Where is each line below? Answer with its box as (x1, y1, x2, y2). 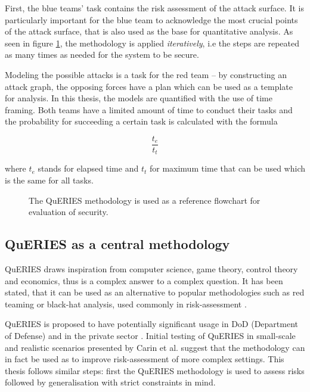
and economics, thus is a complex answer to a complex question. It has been (5, 274, 283, 287)
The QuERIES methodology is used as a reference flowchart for (29, 194, 261, 206)
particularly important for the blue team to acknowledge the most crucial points (5, 13, 298, 26)
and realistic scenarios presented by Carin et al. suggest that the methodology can (5, 341, 305, 353)
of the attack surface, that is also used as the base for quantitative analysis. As (5, 25, 293, 38)
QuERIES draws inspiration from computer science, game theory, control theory (5, 263, 298, 275)
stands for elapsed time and (38, 162, 139, 175)
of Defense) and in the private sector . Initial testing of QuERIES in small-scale (5, 329, 296, 341)
